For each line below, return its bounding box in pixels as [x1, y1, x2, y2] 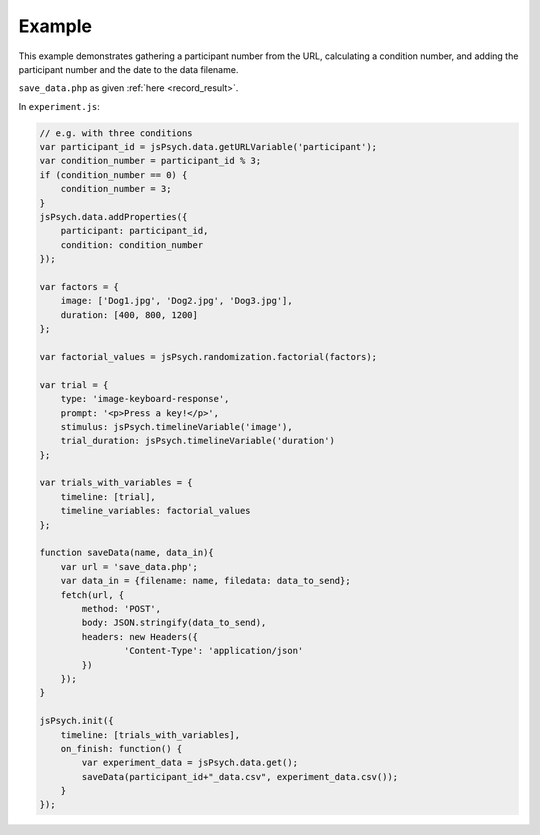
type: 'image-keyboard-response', [60, 393, 230, 405]
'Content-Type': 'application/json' [123, 645, 304, 657]
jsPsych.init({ [39, 715, 114, 727]
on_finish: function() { [60, 743, 183, 754]
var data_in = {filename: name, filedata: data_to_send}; [60, 575, 351, 587]
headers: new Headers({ [81, 631, 199, 642]
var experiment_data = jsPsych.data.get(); [81, 757, 299, 769]
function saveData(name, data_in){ [39, 547, 214, 559]
